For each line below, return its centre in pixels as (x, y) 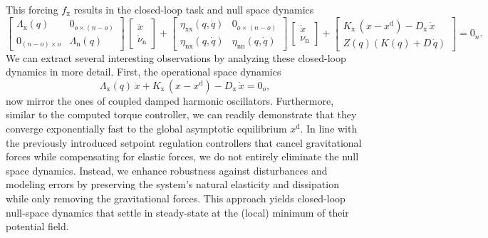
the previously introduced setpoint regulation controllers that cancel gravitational (184, 142)
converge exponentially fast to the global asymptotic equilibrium (146, 129)
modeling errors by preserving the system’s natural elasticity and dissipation (172, 184)
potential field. (37, 226)
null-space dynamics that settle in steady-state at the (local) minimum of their (177, 212)
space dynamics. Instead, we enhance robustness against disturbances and (167, 170)
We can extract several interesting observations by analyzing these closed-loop (176, 57)
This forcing (32, 9)
